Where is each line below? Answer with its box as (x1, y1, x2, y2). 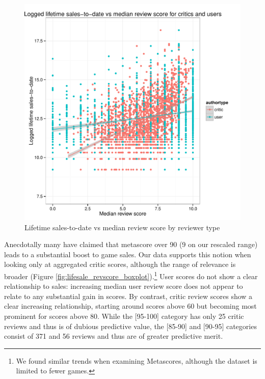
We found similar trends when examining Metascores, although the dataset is (16, 355, 257, 366)
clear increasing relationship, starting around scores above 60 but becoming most (4, 301, 257, 311)
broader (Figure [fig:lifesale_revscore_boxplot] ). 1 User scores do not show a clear (4, 269, 258, 281)
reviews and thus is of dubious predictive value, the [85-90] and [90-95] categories (4, 320, 257, 331)
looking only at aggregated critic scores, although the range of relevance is (4, 259, 236, 269)
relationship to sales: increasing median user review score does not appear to (4, 281, 243, 291)
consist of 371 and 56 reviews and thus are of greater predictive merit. (4, 331, 223, 341)
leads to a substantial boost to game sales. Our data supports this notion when (4, 249, 251, 259)
